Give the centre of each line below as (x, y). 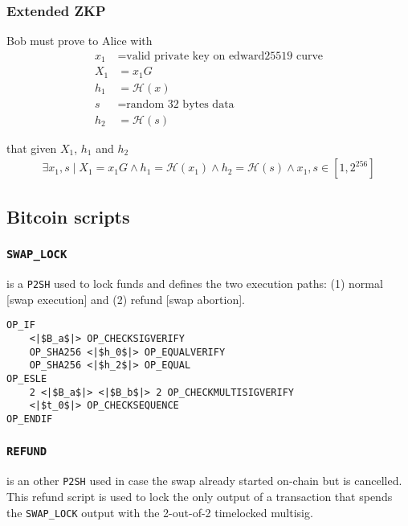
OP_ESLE (27, 378)
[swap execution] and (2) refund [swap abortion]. (126, 299)
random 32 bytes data (180, 104)
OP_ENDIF (30, 419)
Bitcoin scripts (68, 216)
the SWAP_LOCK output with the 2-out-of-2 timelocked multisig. (160, 512)
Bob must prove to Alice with (80, 41)
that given (32, 148)
